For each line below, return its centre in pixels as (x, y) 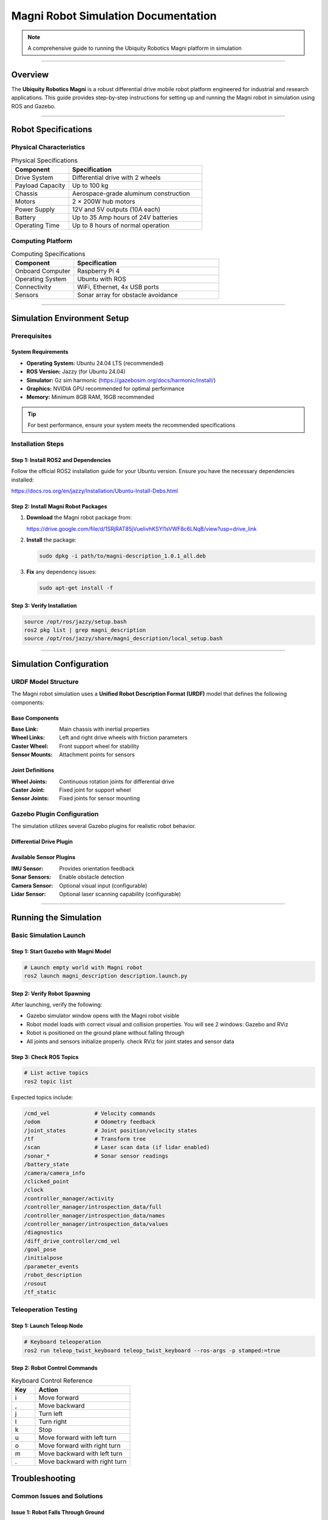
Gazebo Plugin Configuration (55, 814)
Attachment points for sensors (97, 755)
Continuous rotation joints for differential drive (117, 781)
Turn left (51, 1414)
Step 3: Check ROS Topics (45, 1057)
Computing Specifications (48, 254)
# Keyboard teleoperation (63, 1342)
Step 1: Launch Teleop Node (47, 1326)
